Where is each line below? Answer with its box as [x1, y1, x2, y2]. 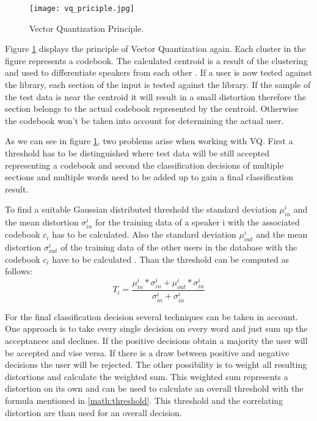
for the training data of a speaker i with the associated [95, 216, 300, 229]
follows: [5, 265, 33, 277]
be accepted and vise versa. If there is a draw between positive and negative [5, 346, 290, 359]
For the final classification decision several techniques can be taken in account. [5, 310, 298, 323]
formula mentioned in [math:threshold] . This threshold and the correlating [5, 394, 283, 407]
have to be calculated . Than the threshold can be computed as [52, 252, 290, 265]
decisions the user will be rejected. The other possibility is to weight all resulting [5, 358, 307, 371]
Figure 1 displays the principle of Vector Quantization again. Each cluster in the [5, 42, 306, 55]
